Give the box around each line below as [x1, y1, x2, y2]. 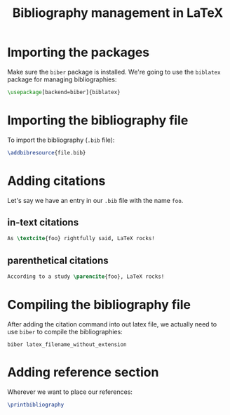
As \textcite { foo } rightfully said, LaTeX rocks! [7, 235, 156, 242]
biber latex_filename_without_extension [7, 341, 128, 348]
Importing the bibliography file [7, 112, 189, 128]
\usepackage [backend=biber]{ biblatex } [7, 88, 121, 95]
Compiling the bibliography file [7, 297, 191, 313]
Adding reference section [7, 364, 159, 381]
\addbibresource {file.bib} [7, 149, 86, 156]
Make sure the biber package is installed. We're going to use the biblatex [7, 67, 221, 76]
